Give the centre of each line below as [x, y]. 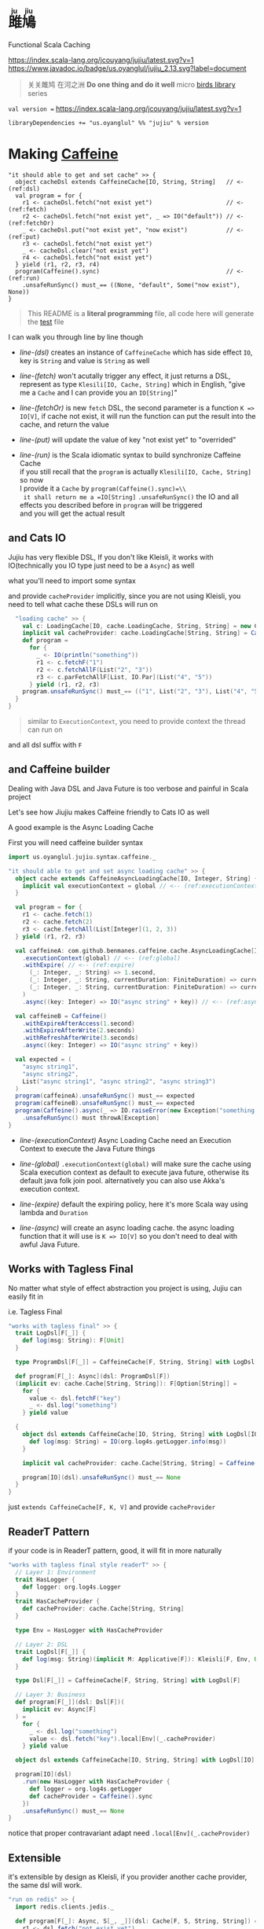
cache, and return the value [64, 424]
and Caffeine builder [59, 770]
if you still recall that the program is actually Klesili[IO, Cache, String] [135, 472]
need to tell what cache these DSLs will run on [83, 604]
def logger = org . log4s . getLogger [86, 1789]
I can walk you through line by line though [76, 336]
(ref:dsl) [24, 189]
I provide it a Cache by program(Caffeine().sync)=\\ [103, 488]
